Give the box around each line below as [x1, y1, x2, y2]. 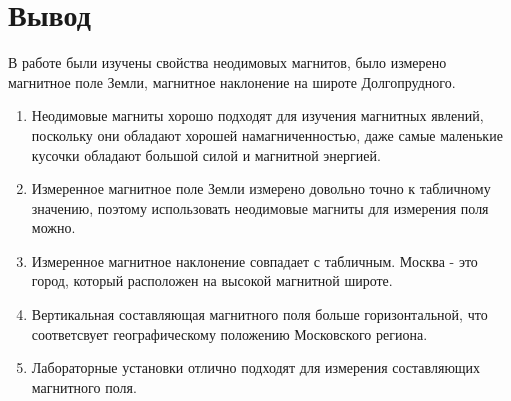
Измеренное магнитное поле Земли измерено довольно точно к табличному [31, 178, 491, 199]
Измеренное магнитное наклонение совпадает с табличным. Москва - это [31, 250, 478, 271]
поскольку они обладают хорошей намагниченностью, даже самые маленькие [31, 124, 503, 145]
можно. [31, 217, 76, 238]
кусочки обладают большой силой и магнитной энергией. [31, 144, 381, 165]
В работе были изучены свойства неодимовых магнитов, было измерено [8, 52, 447, 73]
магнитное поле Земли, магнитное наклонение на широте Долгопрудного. [8, 71, 456, 92]
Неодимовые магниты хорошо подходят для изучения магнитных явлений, [31, 105, 484, 126]
